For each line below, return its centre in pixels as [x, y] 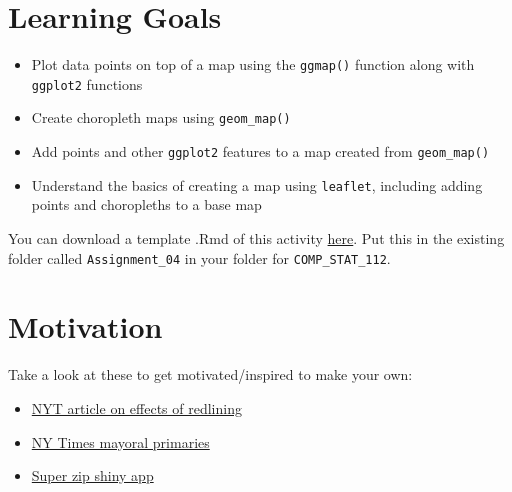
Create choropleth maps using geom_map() [161, 117]
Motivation [85, 326]
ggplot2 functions [87, 83]
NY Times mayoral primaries [120, 441]
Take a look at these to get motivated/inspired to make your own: [210, 374]
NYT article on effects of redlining [136, 407]
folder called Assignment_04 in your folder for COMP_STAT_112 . [199, 257]
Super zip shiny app [92, 475]
